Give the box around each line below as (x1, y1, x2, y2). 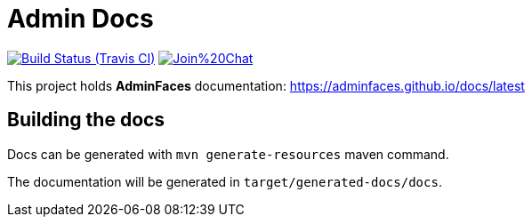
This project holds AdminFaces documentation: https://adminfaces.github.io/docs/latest (7, 77, 525, 93)
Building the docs (7, 108, 165, 132)
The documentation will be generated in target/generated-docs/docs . (7, 173, 442, 189)
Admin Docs (7, 4, 154, 34)
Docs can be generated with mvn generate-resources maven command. (7, 146, 449, 162)
